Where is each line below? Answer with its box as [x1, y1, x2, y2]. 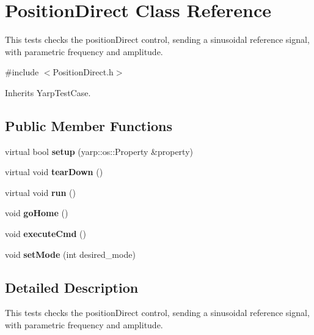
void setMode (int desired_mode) [5, 247, 136, 260]
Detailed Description [5, 277, 139, 296]
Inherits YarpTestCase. [5, 86, 91, 99]
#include [5, 66, 39, 78]
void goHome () [5, 206, 68, 219]
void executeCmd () [5, 227, 86, 240]
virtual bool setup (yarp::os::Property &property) [5, 145, 193, 157]
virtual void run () [5, 186, 76, 198]
